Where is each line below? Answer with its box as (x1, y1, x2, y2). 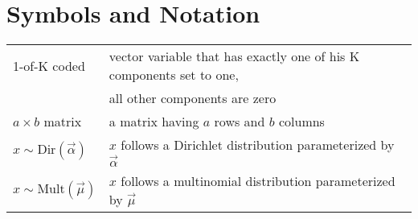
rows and (214, 112, 265, 131)
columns (278, 112, 325, 131)
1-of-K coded (13, 56, 85, 75)
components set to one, (109, 65, 239, 85)
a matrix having (109, 112, 199, 131)
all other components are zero (109, 89, 277, 108)
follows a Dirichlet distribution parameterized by (121, 135, 395, 155)
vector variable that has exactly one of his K (109, 47, 360, 66)
